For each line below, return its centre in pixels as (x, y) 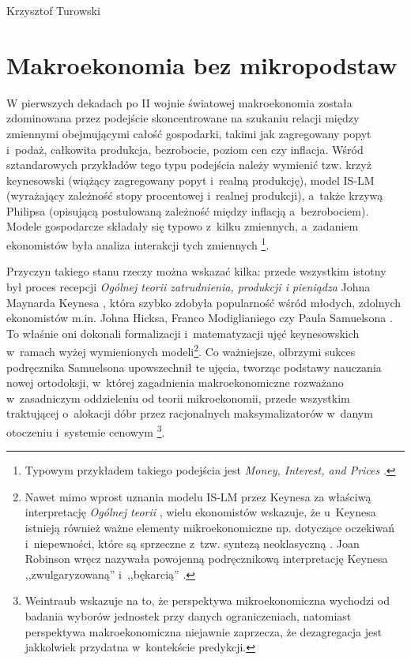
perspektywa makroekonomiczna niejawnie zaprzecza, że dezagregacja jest (204, 631)
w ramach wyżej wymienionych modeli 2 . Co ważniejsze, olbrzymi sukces (181, 350)
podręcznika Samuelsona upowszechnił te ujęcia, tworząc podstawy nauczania (194, 367)
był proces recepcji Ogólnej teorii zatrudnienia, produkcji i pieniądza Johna (189, 286)
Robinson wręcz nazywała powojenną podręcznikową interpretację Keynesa (206, 559)
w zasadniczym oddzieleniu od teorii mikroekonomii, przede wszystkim (178, 397)
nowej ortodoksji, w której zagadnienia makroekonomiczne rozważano (175, 382)
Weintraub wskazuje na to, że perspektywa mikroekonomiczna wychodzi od (207, 600)
